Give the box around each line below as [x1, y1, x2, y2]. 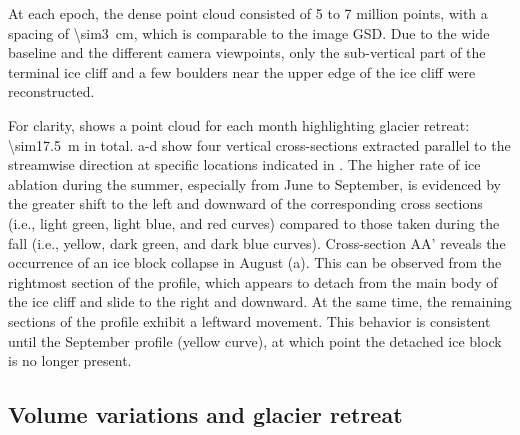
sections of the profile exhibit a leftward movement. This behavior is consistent [8, 310, 491, 331]
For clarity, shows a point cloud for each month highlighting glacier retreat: [8, 114, 470, 135]
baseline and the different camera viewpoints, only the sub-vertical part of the [8, 42, 486, 63]
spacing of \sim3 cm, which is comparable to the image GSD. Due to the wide [8, 22, 490, 43]
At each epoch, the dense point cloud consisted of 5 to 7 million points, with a [8, 3, 488, 23]
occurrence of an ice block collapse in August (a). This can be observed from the [8, 252, 502, 273]
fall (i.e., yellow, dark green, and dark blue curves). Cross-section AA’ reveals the [8, 232, 506, 253]
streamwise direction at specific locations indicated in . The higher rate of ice [8, 154, 481, 175]
